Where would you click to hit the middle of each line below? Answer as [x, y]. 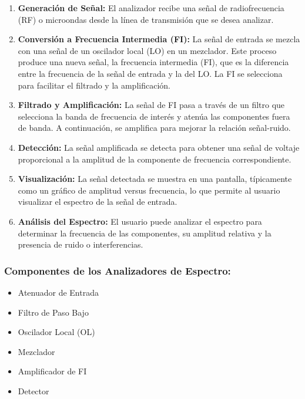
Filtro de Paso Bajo [53, 312]
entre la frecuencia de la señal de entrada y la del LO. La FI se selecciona [150, 73]
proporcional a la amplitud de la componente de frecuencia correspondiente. [155, 159]
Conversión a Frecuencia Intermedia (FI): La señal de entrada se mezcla [159, 39]
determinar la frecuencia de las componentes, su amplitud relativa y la [145, 233]
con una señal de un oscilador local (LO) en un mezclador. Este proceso [147, 50]
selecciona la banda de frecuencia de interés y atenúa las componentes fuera [154, 116]
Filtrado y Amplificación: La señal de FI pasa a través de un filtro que [151, 105]
